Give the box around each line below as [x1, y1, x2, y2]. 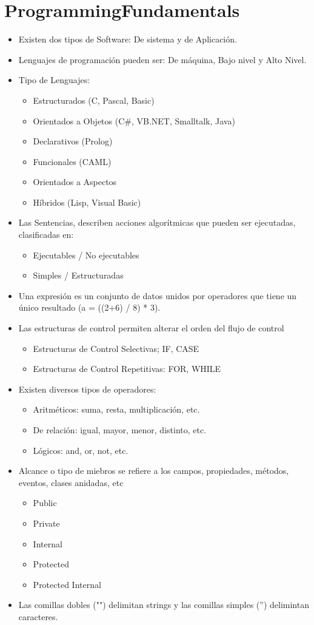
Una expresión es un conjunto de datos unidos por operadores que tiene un [18, 289, 297, 302]
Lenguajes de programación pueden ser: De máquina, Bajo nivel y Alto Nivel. [18, 53, 307, 66]
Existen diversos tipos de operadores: [18, 382, 156, 395]
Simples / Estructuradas [33, 269, 124, 282]
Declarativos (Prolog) [33, 135, 113, 147]
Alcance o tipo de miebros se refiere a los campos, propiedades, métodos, [18, 464, 289, 477]
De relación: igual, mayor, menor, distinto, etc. [33, 424, 207, 436]
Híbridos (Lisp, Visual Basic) [33, 195, 141, 208]
